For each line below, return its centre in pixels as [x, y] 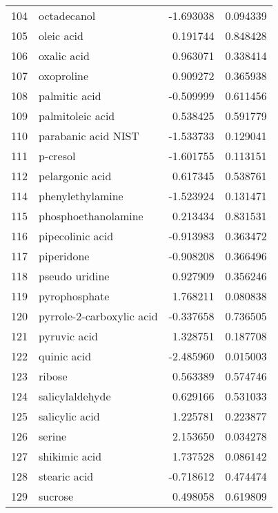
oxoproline [64, 76]
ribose [53, 376]
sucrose [56, 496]
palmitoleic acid [77, 116]
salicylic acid [69, 416]
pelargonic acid [75, 176]
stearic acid [66, 476]
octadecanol [67, 16]
